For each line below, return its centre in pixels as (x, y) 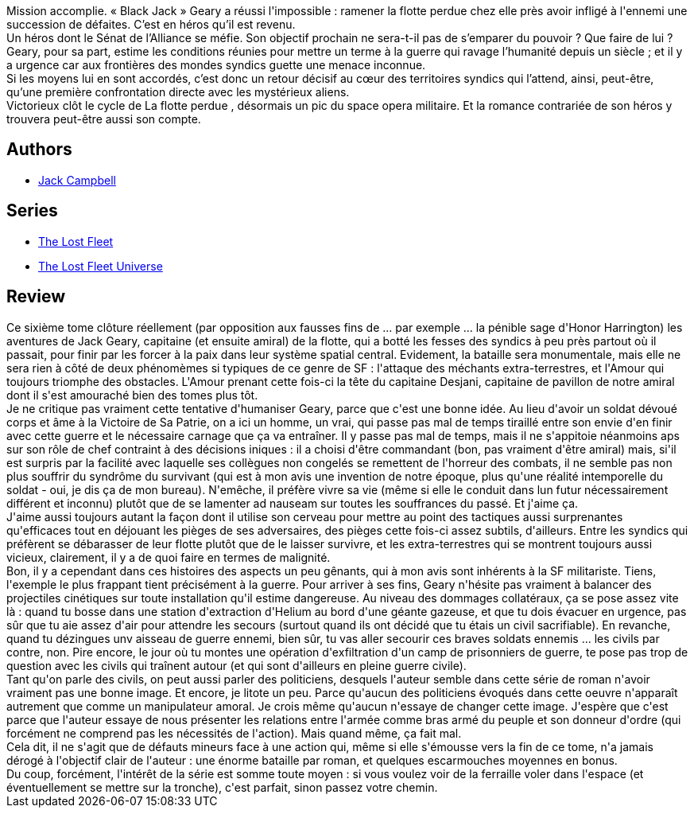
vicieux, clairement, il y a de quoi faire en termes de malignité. (169, 557)
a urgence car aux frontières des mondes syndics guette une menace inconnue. (216, 65)
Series (32, 211)
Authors (39, 150)
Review (36, 297)
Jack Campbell (77, 180)
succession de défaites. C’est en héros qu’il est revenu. (151, 24)
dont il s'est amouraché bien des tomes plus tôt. (132, 395)
